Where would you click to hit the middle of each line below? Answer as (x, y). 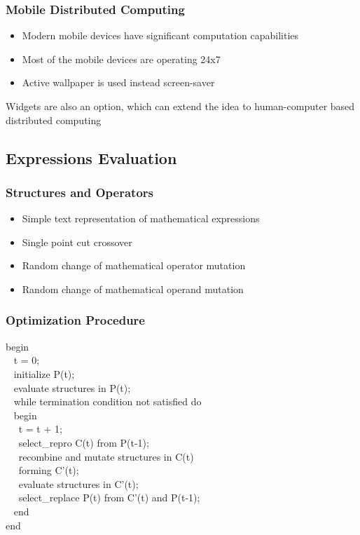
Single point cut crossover (77, 242)
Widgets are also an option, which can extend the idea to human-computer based (180, 106)
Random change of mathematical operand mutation (133, 289)
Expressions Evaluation (91, 157)
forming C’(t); (49, 470)
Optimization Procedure (75, 320)
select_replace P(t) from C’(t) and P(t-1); (109, 497)
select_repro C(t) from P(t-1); (84, 442)
